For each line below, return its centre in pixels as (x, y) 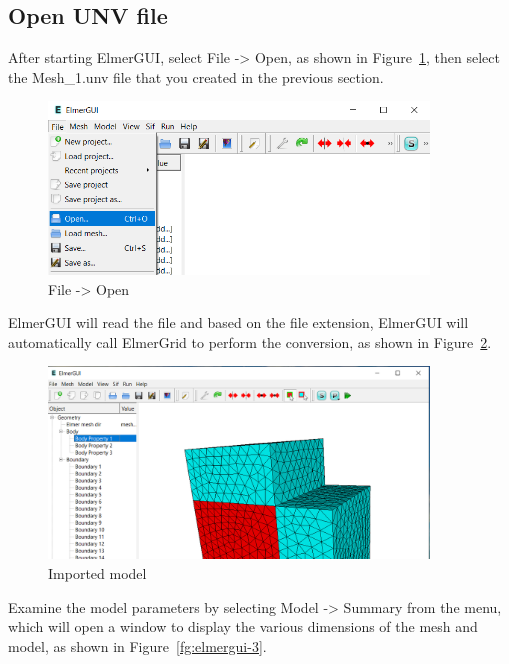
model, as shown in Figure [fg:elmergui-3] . (137, 645)
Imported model (97, 572)
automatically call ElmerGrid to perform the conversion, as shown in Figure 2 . (250, 341)
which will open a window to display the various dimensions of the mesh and (243, 626)
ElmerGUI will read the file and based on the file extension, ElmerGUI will (238, 322)
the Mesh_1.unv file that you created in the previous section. (196, 76)
